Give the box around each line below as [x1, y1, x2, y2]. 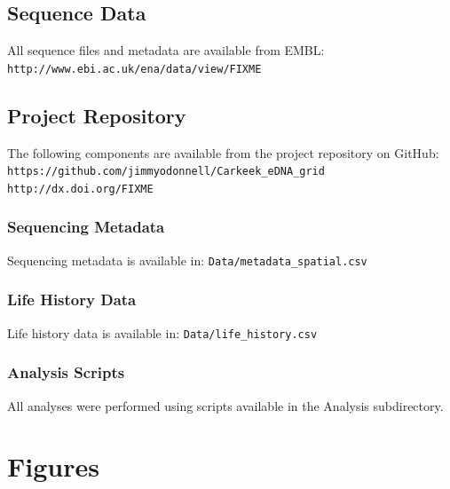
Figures [7, 448, 99, 485]
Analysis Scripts [7, 361, 125, 383]
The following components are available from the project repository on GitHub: [7, 143, 439, 162]
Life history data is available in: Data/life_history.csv [7, 323, 318, 342]
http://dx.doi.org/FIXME [7, 182, 154, 195]
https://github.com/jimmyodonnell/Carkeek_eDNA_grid [7, 165, 325, 178]
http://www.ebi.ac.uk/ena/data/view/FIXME [7, 62, 262, 75]
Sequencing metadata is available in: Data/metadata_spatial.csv [7, 250, 367, 269]
